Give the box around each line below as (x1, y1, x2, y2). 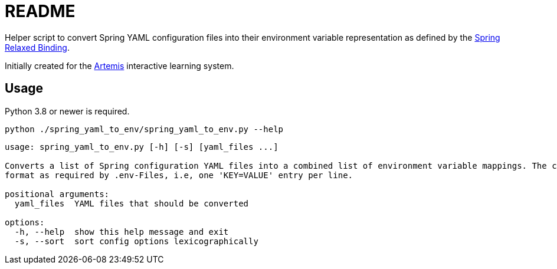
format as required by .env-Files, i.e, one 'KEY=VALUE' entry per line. (5, 170, 353, 180)
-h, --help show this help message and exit (14, 227, 229, 237)
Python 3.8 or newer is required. (5, 106, 130, 116)
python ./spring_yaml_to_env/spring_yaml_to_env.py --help (5, 124, 284, 134)
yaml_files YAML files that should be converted (14, 198, 249, 208)
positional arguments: (5, 189, 110, 199)
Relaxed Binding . (5, 42, 70, 53)
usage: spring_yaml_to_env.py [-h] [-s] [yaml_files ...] (5, 142, 278, 152)
